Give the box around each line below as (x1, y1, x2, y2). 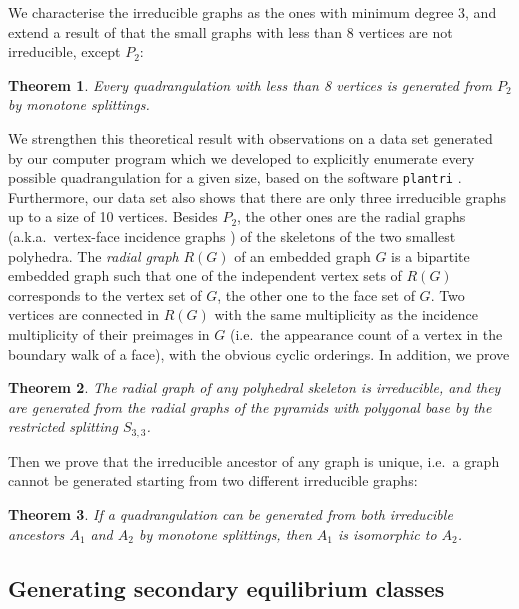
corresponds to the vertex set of (8, 284, 202, 305)
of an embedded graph (234, 245, 371, 266)
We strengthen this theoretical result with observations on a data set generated (8, 127, 493, 148)
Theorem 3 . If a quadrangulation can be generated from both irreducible (8, 503, 453, 524)
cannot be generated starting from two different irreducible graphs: (8, 470, 418, 491)
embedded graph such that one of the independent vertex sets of (8, 265, 402, 286)
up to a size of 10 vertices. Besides (8, 206, 218, 227)
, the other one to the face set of (217, 284, 415, 305)
